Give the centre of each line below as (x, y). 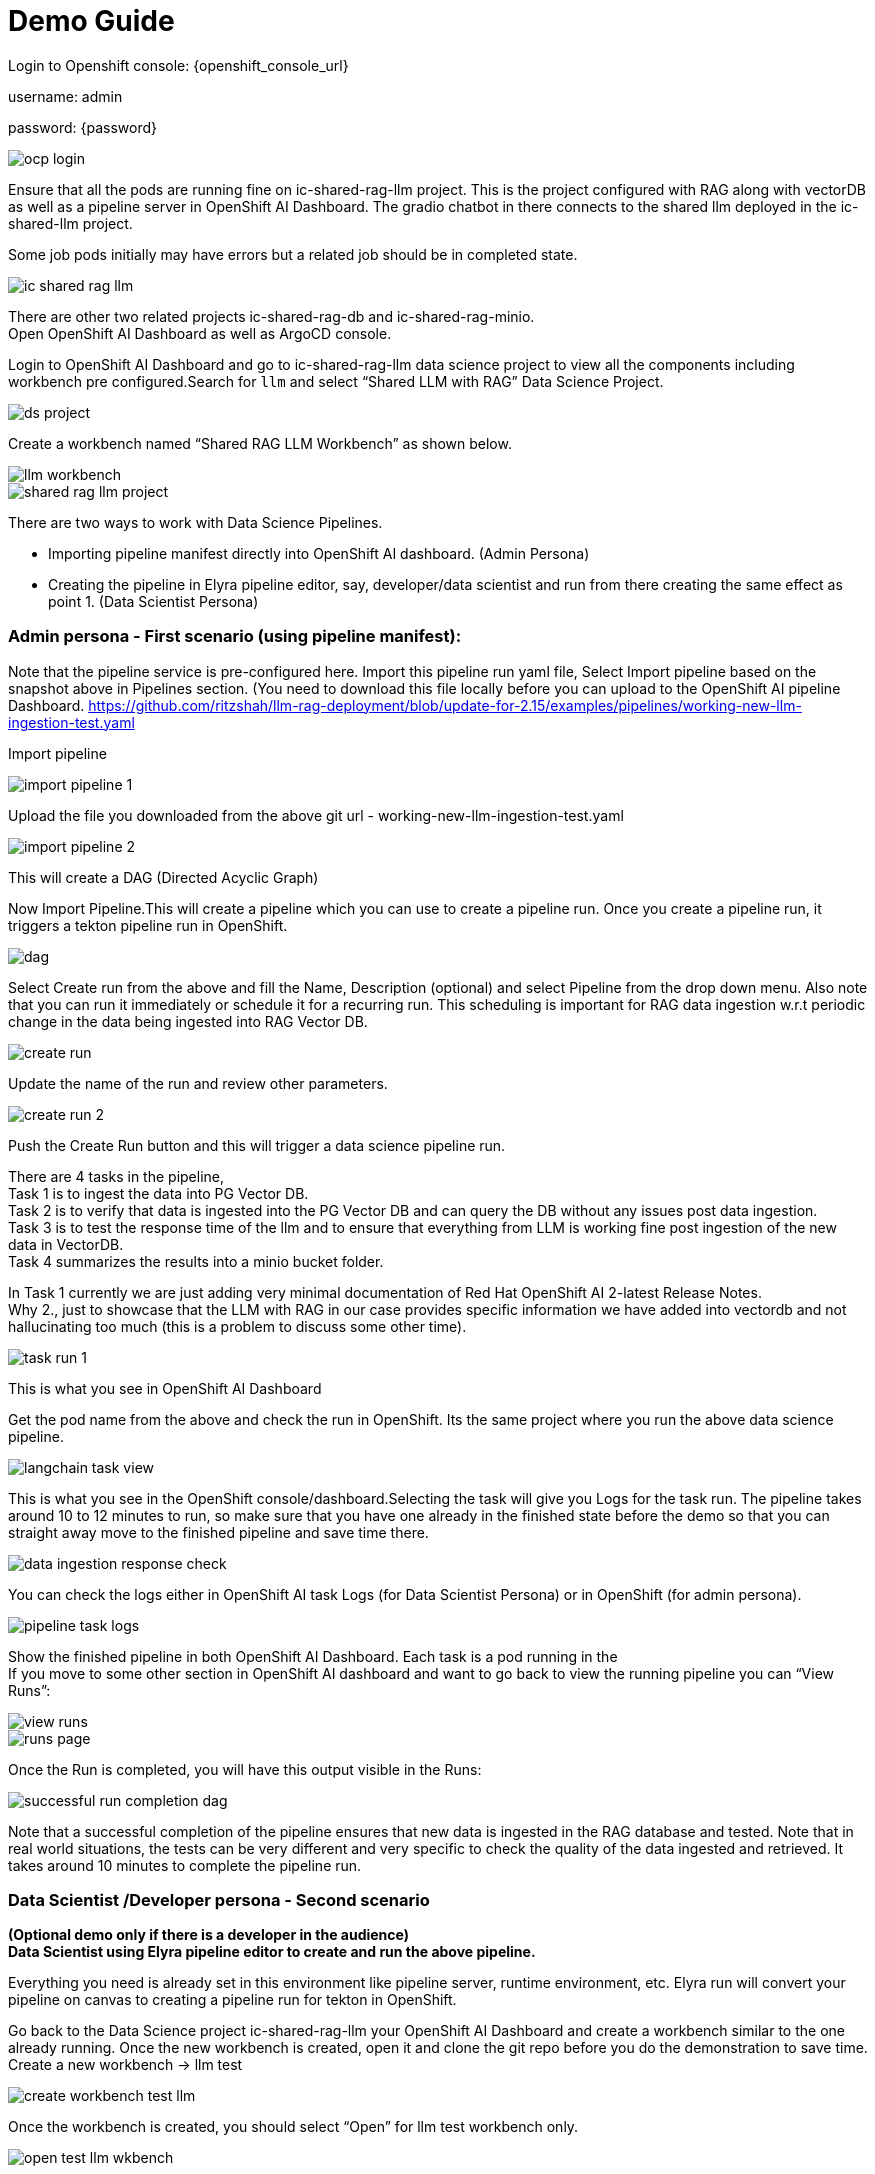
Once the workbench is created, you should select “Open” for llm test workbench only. (293, 2127)
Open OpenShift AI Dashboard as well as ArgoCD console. (200, 333)
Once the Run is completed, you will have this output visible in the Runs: (245, 1769)
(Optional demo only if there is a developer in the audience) (208, 1935)
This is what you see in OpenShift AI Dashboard (165, 1388)
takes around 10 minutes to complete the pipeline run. (185, 1865)
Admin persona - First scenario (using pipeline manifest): (235, 636)
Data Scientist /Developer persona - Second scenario (219, 1899)
